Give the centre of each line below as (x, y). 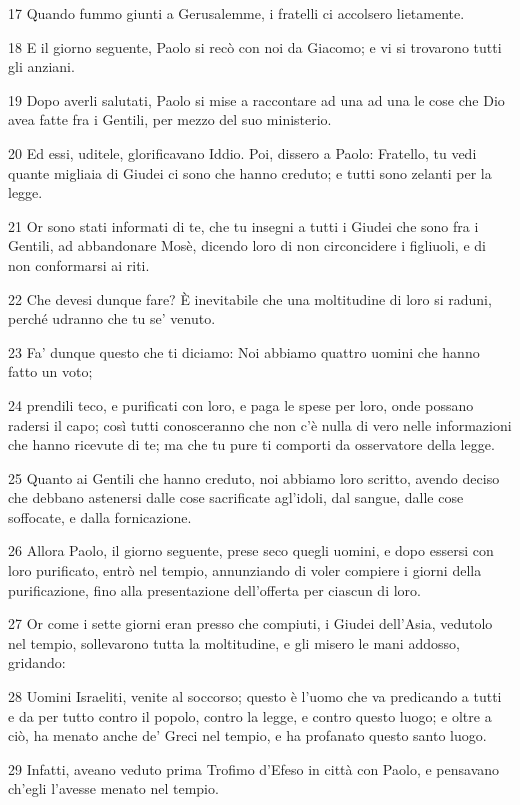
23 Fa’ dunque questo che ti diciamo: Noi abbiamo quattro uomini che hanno (244, 351)
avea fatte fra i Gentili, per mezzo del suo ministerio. (170, 119)
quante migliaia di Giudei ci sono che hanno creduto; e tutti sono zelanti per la (250, 172)
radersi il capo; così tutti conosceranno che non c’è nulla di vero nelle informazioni (260, 424)
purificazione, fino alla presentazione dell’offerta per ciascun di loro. (214, 589)
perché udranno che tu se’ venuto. (112, 318)
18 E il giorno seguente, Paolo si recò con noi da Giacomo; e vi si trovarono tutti (255, 46)
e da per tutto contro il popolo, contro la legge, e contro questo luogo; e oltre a (250, 715)
